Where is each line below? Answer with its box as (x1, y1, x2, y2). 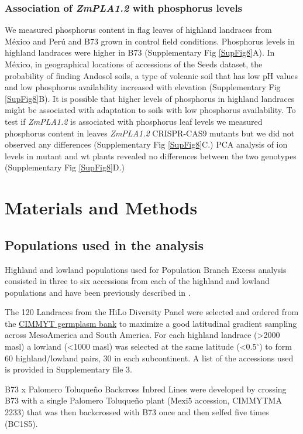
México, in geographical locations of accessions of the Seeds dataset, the (5, 58, 263, 70)
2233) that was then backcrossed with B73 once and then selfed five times (5, 406, 269, 418)
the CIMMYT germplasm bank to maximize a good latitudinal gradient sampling (5, 317, 297, 329)
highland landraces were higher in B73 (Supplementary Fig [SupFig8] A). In (5, 46, 275, 59)
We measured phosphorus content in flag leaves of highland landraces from (5, 23, 272, 36)
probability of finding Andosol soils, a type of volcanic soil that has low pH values (5, 69, 298, 81)
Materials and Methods (5, 196, 198, 220)
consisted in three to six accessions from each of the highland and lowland (5, 275, 270, 287)
